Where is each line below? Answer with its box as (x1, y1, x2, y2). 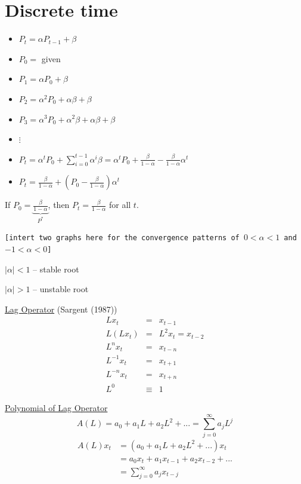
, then (48, 198, 70, 211)
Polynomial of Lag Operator (5, 401, 108, 413)
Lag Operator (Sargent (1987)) (5, 302, 117, 315)
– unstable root (33, 283, 89, 295)
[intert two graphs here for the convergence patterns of (5, 234, 240, 243)
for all (108, 198, 131, 211)
